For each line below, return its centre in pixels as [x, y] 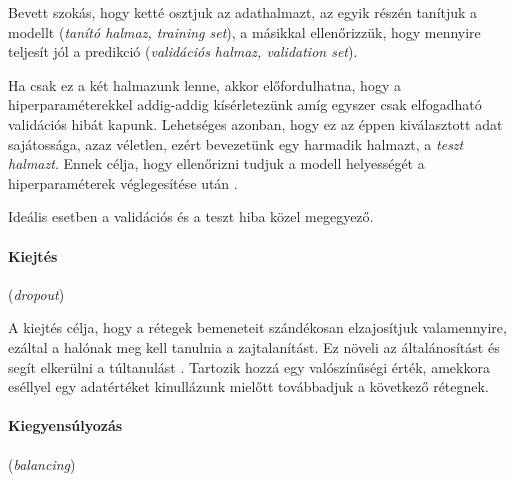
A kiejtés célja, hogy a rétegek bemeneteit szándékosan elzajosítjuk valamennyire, [257, 327]
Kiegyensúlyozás [65, 425]
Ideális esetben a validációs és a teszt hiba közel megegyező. [191, 216]
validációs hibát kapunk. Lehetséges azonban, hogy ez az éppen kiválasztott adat [255, 123]
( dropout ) [36, 293]
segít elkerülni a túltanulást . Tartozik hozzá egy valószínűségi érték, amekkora [249, 366]
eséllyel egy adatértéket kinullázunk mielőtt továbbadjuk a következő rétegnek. [248, 386]
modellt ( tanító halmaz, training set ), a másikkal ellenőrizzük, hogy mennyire [244, 31]
